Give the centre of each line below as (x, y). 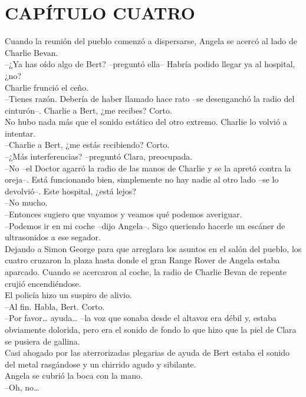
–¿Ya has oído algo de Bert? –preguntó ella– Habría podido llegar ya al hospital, (150, 64)
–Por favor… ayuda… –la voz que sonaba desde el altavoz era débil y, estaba (141, 318)
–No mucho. (26, 202)
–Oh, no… (22, 387)
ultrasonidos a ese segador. (53, 237)
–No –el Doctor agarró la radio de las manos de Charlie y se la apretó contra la (148, 168)
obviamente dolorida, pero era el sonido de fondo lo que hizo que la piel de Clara (151, 329)
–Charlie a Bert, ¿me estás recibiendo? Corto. (87, 145)
